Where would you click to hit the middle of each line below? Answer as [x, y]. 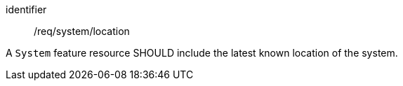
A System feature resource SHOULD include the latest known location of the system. [202, 53]
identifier [26, 9]
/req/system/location [82, 31]
